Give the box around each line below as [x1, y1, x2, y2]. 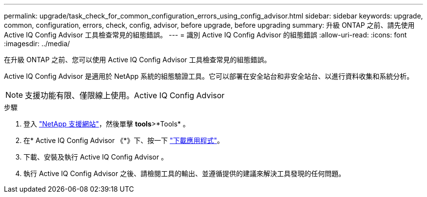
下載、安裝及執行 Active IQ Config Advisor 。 [23, 153, 168, 161]
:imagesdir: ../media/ [4, 39, 70, 48]
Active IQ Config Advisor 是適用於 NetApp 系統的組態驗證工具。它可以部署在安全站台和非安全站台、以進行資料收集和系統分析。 [4, 72, 414, 80]
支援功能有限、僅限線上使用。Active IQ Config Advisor [25, 90, 225, 100]
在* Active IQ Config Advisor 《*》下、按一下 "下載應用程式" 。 [23, 136, 224, 144]
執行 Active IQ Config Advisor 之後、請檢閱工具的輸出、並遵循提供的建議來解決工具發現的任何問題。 [23, 169, 346, 178]
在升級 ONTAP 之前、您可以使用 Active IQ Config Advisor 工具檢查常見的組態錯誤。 [4, 55, 271, 64]
